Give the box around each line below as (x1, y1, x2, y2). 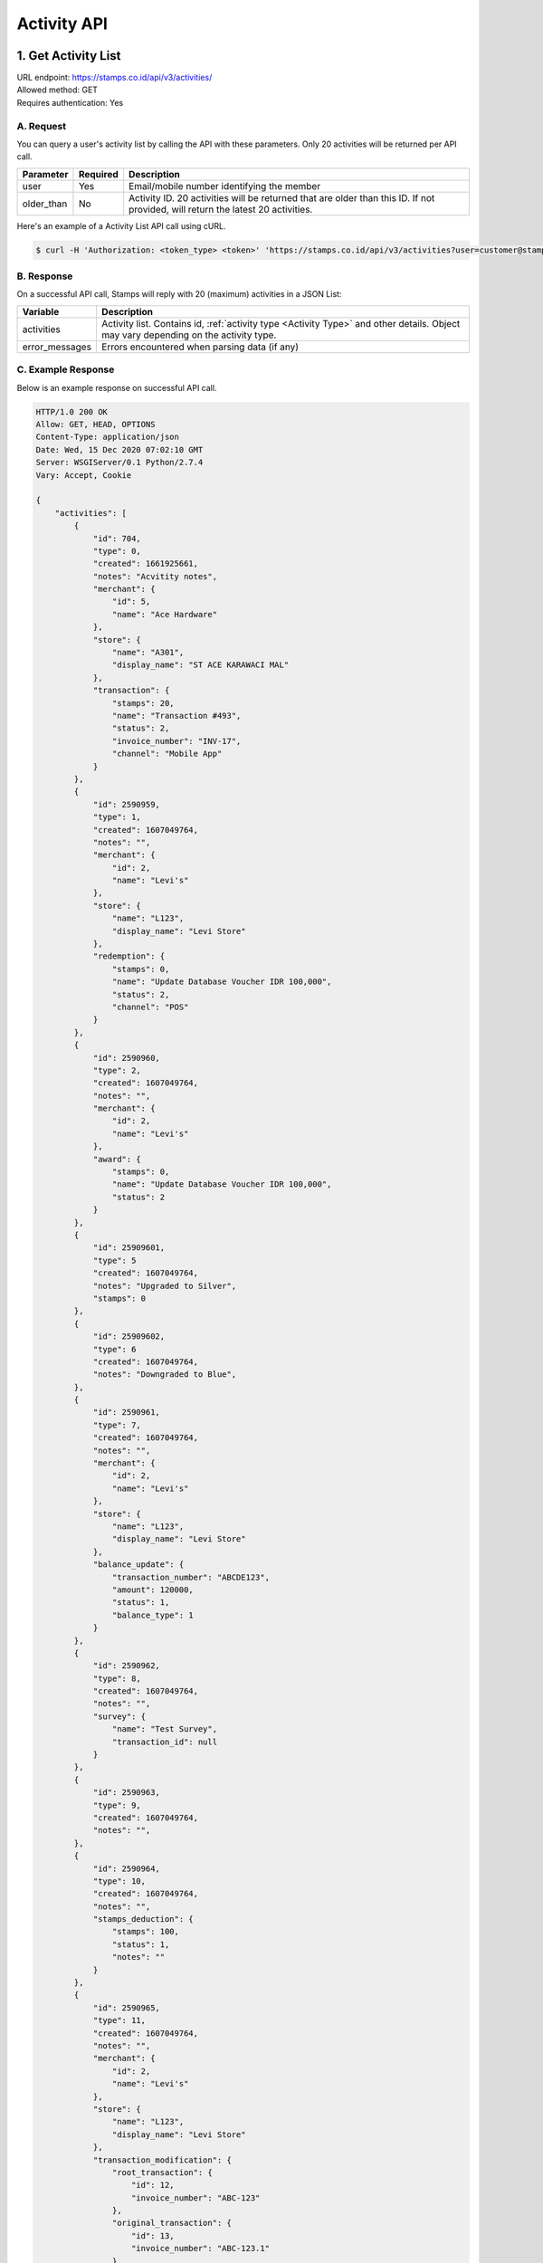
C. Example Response (16, 363, 115, 376)
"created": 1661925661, (92, 559, 199, 569)
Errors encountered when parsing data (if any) (100, 340, 299, 353)
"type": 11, (92, 2015, 147, 2026)
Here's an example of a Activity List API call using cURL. (16, 220, 226, 231)
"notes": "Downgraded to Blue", (92, 1370, 237, 1380)
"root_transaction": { (111, 2167, 213, 2177)
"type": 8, (92, 1673, 142, 1684)
